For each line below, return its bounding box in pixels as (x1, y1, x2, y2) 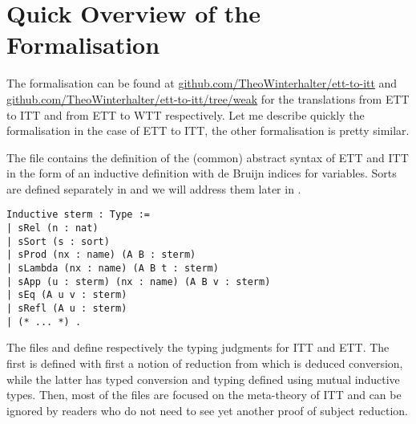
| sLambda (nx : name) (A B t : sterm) (6, 263, 219, 275)
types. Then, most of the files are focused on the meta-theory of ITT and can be (6, 386, 402, 403)
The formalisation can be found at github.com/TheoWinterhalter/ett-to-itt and (6, 75, 398, 92)
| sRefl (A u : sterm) (6, 303, 127, 315)
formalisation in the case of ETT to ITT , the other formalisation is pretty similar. (6, 122, 410, 139)
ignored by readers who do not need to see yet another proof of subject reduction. (6, 402, 408, 418)
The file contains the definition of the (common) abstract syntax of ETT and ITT (6, 149, 409, 165)
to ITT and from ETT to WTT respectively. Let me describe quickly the (6, 106, 365, 123)
